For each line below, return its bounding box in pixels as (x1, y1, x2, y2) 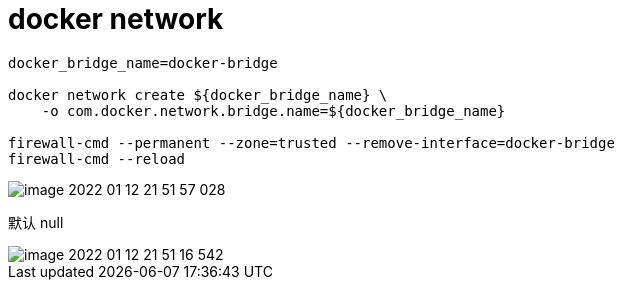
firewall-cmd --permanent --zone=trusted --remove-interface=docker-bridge (8, 134, 615, 151)
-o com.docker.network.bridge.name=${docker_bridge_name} (41, 102, 506, 119)
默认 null (8, 213, 64, 231)
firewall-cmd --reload (8, 150, 186, 167)
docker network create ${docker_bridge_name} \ (8, 86, 388, 103)
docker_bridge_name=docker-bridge (8, 54, 278, 71)
